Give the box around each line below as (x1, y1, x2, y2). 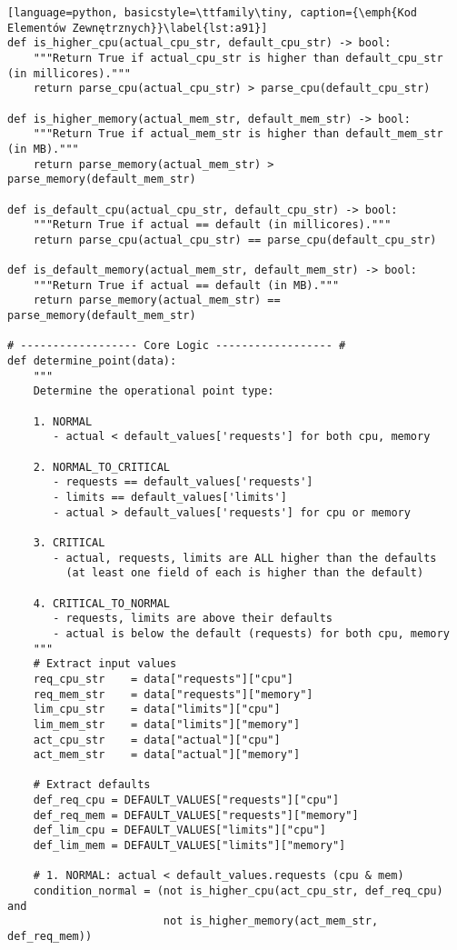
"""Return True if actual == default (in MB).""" (33, 278, 340, 292)
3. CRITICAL (33, 535, 105, 549)
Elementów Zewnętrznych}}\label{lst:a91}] (7, 21, 268, 35)
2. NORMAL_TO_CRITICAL (33, 460, 170, 474)
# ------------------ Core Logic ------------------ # (7, 339, 346, 353)
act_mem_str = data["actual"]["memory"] (33, 748, 301, 762)
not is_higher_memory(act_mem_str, (163, 915, 379, 928)
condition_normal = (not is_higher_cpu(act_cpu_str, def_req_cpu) (33, 885, 443, 898)
